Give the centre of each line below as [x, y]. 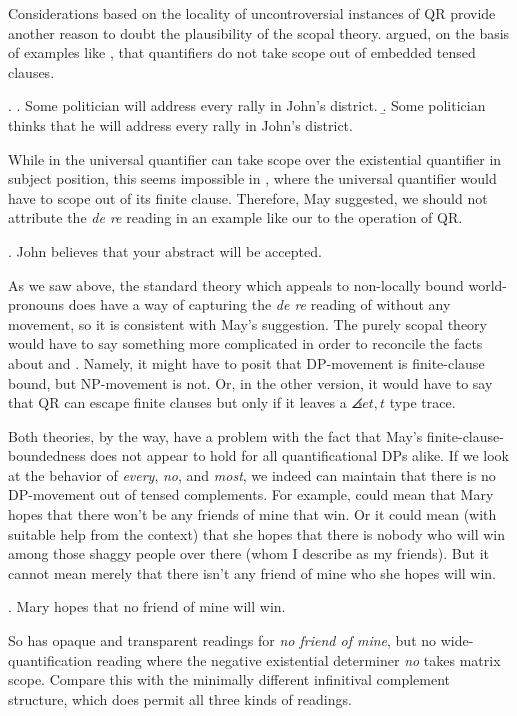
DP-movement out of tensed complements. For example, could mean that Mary [251, 494]
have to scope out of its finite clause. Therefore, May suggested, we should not [248, 197]
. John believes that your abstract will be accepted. [165, 250]
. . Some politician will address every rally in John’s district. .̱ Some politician [247, 105]
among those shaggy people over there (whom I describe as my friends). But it [248, 553]
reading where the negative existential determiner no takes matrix [298, 659]
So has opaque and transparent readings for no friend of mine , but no [222, 640]
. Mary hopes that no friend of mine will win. [147, 606]
